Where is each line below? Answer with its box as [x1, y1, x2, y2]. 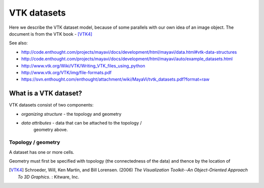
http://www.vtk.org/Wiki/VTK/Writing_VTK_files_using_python [21, 63, 145, 68]
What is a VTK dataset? [9, 89, 83, 98]
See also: [9, 40, 28, 46]
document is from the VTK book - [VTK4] [9, 31, 92, 37]
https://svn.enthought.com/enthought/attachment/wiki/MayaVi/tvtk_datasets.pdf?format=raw [21, 76, 210, 83]
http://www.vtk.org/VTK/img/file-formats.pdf [21, 69, 112, 75]
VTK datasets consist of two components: [9, 102, 94, 108]
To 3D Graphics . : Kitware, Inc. [18, 174, 79, 180]
